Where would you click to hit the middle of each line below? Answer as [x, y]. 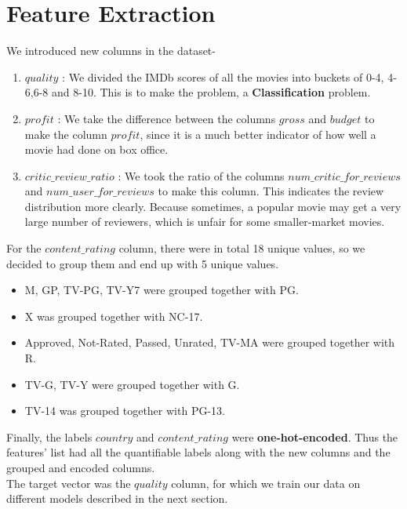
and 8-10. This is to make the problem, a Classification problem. [211, 92]
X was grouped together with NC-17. [114, 316]
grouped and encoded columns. [81, 467]
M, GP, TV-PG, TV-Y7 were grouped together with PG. [162, 290]
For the [24, 248]
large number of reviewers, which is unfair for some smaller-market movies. [205, 222]
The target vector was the [69, 483]
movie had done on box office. [96, 149]
